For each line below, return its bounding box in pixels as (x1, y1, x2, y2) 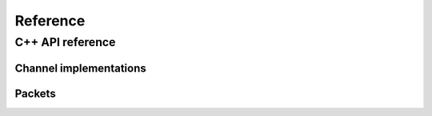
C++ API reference (14, 35, 116, 49)
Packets (14, 87, 56, 100)
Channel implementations (14, 61, 147, 75)
